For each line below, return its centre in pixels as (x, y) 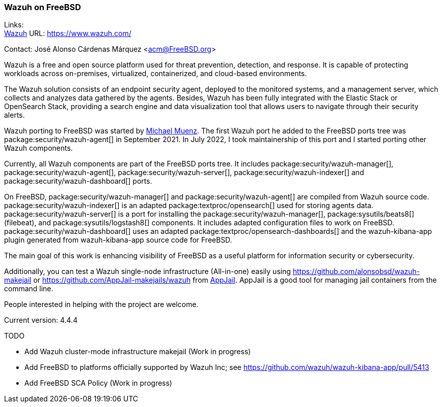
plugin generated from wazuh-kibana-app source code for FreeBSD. (118, 240)
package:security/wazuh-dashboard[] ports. (78, 181)
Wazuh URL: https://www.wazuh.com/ (68, 33)
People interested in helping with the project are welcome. (101, 304)
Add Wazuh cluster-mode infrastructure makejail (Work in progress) (138, 352)
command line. (29, 289)
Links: (14, 25)
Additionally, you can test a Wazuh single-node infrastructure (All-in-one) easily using (148, 272)
